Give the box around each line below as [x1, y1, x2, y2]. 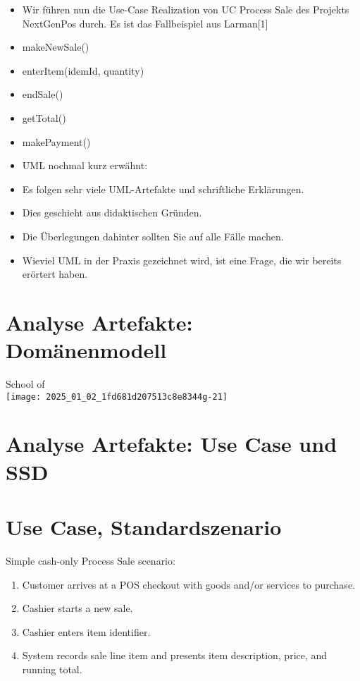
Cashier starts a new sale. [22, 601, 133, 615]
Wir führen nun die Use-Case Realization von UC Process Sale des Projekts [22, 2, 349, 16]
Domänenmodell [6, 336, 167, 364]
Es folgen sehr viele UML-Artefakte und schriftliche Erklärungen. [22, 181, 304, 196]
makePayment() [22, 134, 91, 149]
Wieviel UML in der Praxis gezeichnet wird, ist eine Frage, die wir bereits [22, 252, 342, 267]
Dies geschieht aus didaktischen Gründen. [22, 205, 202, 220]
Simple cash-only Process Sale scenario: [6, 553, 175, 567]
